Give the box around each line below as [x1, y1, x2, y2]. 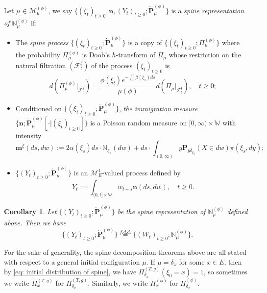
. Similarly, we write [88, 277, 148, 288]
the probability [15, 49, 60, 60]
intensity [15, 130, 42, 140]
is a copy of [128, 37, 162, 47]
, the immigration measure [119, 103, 198, 113]
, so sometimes [203, 266, 247, 276]
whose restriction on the [169, 49, 241, 60]
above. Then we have [4, 217, 66, 227]
